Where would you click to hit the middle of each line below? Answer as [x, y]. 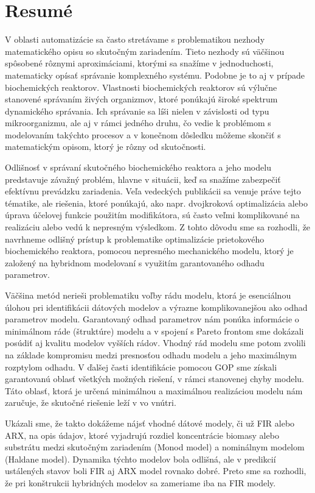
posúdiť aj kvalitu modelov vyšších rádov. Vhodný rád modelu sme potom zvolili [155, 343]
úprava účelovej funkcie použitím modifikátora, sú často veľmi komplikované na [152, 215]
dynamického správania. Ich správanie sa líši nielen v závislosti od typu [137, 111]
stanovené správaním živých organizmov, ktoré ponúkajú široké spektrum [141, 99]
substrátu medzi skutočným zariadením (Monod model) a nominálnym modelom [155, 447]
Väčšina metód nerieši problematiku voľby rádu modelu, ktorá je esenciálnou [148, 295]
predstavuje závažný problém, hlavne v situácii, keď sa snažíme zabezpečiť [143, 179]
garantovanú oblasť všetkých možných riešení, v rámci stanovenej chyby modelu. [154, 379]
